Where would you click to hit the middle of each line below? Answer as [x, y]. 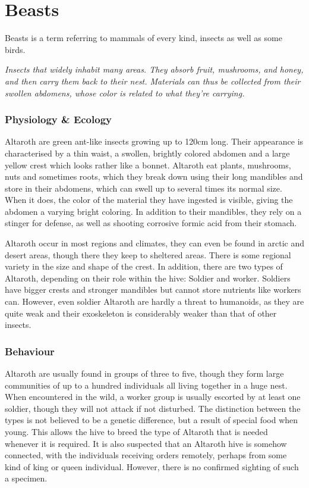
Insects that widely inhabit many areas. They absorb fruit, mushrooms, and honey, [154, 69]
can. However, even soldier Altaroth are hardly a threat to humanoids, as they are [154, 301]
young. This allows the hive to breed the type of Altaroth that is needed [136, 431]
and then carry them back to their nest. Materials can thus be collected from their [153, 81]
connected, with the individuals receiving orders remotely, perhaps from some [146, 455]
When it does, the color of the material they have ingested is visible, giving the [149, 200]
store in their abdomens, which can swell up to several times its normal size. [144, 188]
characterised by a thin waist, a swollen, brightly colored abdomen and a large [147, 153]
